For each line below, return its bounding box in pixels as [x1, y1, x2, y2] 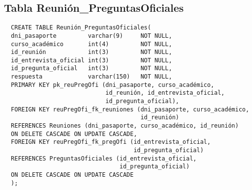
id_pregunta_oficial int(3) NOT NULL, [11, 65, 172, 72]
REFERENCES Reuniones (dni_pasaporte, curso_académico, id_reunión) [11, 122, 239, 130]
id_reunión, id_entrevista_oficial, [105, 89, 225, 97]
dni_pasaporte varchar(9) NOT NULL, [11, 32, 172, 39]
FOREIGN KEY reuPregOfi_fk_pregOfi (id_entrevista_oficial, [11, 138, 211, 146]
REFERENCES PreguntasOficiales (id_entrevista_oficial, [11, 155, 197, 162]
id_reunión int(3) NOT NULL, [11, 49, 172, 56]
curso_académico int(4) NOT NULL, [11, 40, 172, 48]
